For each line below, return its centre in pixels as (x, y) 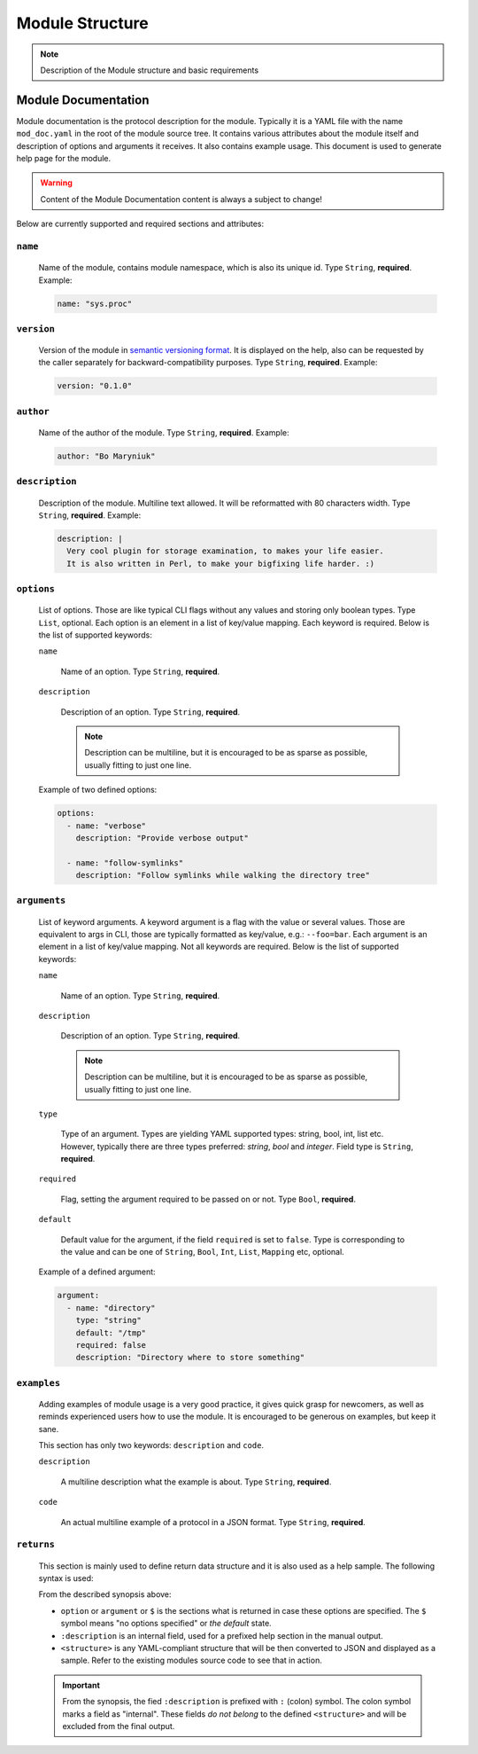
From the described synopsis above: (105, 1594)
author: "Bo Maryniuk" (106, 456)
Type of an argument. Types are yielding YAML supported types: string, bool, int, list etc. (222, 1134)
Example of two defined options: (98, 790)
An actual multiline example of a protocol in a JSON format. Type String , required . (213, 1522)
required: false (111, 1345)
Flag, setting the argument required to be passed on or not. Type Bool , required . (208, 1199)
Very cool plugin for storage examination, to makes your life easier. (225, 551)
